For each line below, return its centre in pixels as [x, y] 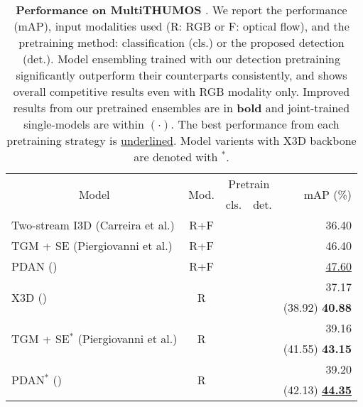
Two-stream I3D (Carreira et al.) [93, 225]
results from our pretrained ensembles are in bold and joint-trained [181, 108]
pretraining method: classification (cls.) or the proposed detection [181, 42]
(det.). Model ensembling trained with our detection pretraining [181, 59]
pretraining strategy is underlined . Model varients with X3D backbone [181, 140]
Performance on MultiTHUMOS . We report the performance [181, 10]
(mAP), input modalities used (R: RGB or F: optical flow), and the [181, 26]
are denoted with [176, 157]
